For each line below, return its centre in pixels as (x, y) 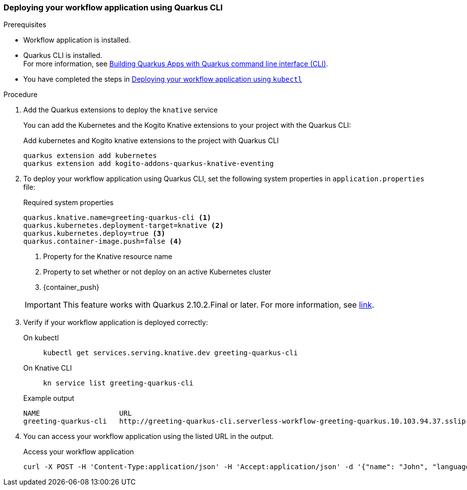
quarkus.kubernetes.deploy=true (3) (94, 234)
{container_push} (71, 287)
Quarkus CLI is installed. (63, 55)
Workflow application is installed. (77, 40)
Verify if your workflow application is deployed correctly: (116, 323)
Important (43, 305)
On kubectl (41, 338)
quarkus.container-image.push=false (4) (103, 242)
